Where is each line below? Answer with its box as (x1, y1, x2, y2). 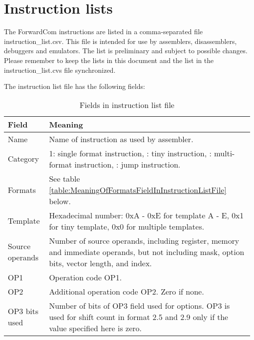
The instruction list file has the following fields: (4, 81, 145, 91)
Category (8, 153, 39, 165)
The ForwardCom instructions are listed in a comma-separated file (4, 26, 203, 37)
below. (49, 195, 71, 207)
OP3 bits (8, 305, 39, 317)
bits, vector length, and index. (49, 257, 152, 269)
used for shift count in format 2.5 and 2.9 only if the (49, 311, 228, 322)
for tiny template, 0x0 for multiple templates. (49, 220, 204, 232)
